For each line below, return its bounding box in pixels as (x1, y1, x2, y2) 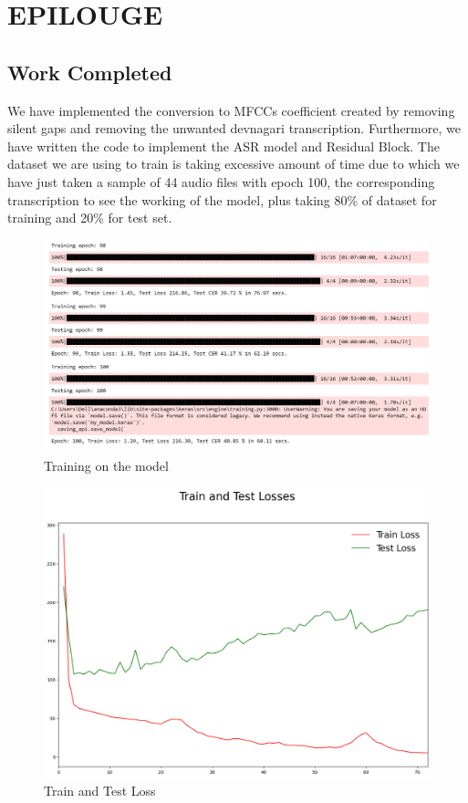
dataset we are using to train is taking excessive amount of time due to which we (7, 154, 460, 173)
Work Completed (7, 57, 172, 86)
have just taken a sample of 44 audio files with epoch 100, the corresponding (7, 172, 435, 191)
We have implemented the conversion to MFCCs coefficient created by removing (7, 100, 455, 120)
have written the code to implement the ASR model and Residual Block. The (7, 136, 440, 155)
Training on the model (44, 456, 169, 475)
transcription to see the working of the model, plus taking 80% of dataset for (7, 190, 437, 209)
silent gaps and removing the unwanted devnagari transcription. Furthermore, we (7, 119, 461, 138)
